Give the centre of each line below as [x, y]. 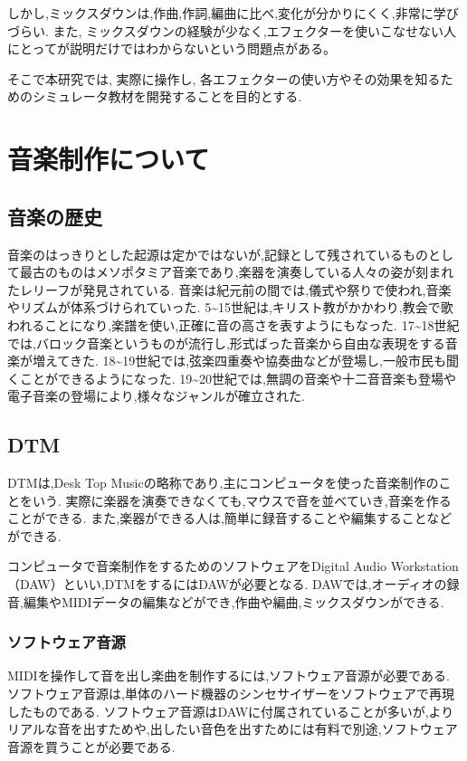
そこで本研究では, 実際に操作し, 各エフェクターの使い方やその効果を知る [224, 78]
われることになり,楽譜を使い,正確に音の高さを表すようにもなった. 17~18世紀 [233, 324]
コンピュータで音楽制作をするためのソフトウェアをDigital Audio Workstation [233, 566]
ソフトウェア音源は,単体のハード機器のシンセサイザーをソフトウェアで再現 [231, 694]
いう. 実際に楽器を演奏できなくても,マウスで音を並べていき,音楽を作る [242, 500]
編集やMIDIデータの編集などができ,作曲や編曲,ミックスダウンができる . [233, 601]
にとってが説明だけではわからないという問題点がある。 [172, 48]
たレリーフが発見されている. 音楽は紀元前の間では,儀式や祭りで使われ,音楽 [229, 289]
